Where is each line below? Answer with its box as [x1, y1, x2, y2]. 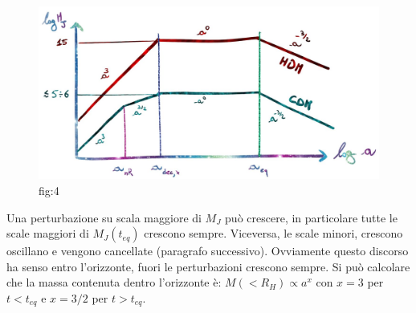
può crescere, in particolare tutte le [225, 209, 398, 226]
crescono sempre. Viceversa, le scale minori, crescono [144, 225, 403, 242]
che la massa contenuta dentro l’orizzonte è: [6, 274, 222, 291]
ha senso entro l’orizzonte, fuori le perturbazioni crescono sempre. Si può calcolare [6, 258, 410, 274]
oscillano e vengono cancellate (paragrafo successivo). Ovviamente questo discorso [6, 242, 409, 259]
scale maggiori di [6, 225, 89, 242]
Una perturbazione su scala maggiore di [6, 209, 202, 226]
